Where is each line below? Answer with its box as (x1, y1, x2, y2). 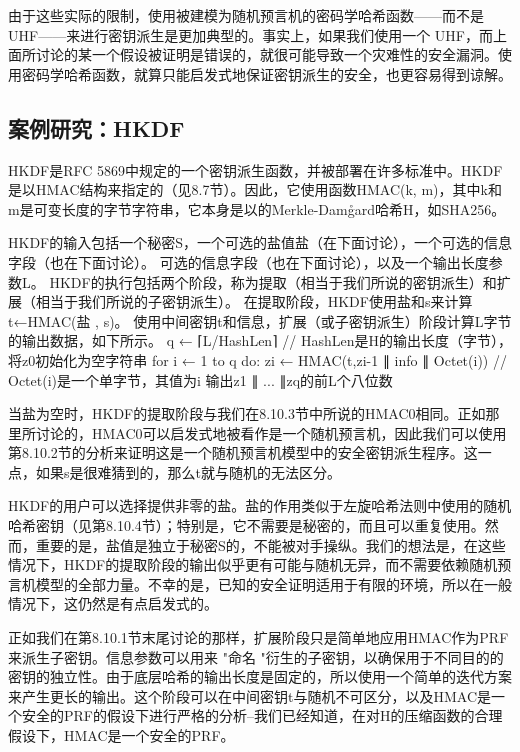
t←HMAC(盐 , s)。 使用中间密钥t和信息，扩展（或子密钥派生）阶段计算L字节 (8, 310, 512, 331)
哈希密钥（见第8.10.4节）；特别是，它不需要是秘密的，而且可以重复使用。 (8, 515, 485, 536)
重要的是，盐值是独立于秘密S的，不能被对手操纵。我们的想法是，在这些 (35, 534, 506, 555)
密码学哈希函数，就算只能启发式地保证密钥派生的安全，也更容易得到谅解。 (21, 63, 512, 84)
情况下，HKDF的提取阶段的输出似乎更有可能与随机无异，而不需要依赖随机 (8, 554, 498, 575)
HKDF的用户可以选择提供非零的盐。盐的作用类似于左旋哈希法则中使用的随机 (8, 495, 512, 516)
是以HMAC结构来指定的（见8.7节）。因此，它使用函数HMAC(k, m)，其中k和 (8, 179, 502, 200)
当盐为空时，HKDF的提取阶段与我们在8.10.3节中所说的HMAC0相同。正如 (8, 403, 486, 424)
